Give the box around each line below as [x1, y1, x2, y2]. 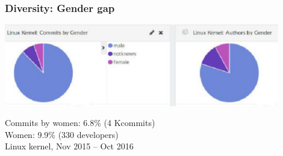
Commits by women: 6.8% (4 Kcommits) [5, 116, 155, 129]
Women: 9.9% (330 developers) [5, 128, 119, 140]
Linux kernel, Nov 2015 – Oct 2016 [5, 140, 134, 152]
